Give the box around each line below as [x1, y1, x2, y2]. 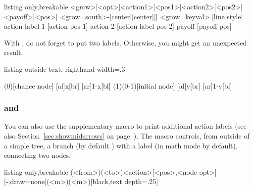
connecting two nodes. [4, 150, 71, 160]
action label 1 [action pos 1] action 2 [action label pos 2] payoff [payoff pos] [4, 21, 232, 31]
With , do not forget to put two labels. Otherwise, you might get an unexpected [4, 37, 247, 47]
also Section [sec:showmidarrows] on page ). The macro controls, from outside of [4, 130, 250, 141]
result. [4, 47, 23, 57]
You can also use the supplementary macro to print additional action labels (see [4, 121, 247, 131]
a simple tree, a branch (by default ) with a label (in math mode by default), [4, 140, 238, 150]
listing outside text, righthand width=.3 [4, 63, 125, 74]
